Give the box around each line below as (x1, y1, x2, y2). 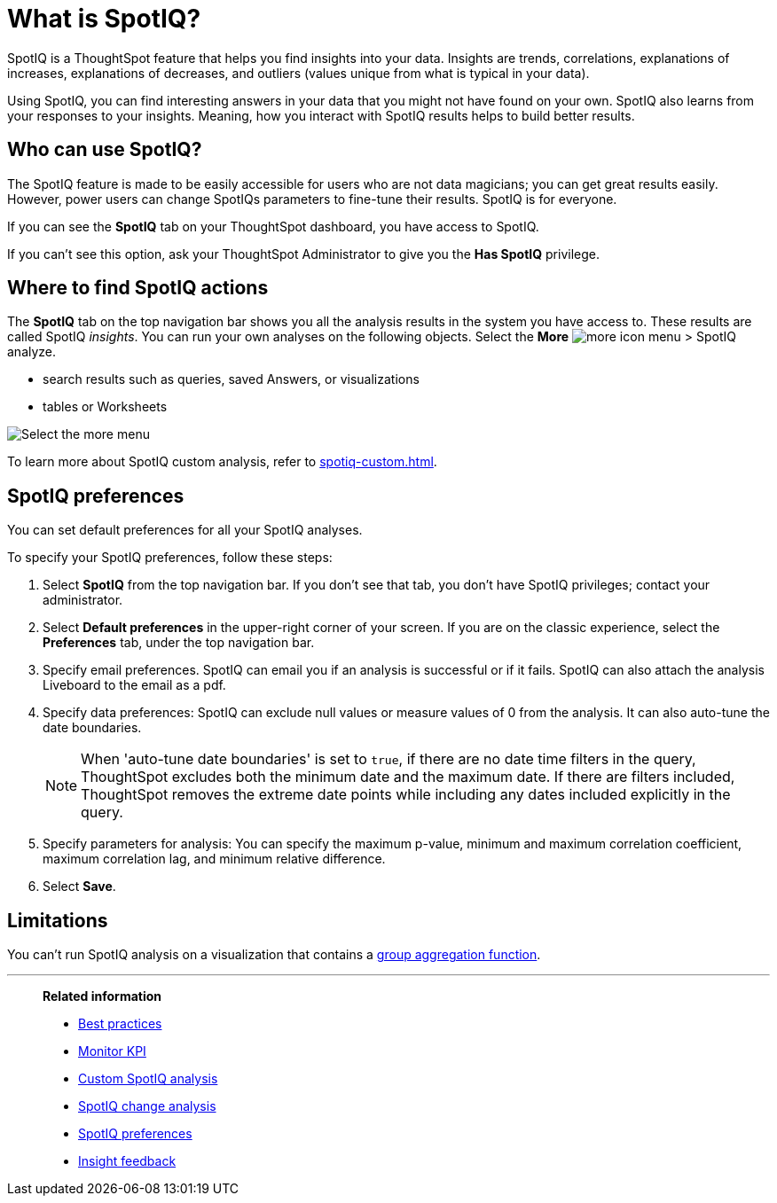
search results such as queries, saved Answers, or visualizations (43, 371, 420, 387)
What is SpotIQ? (7, 4, 201, 34)
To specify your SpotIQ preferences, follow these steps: (7, 550, 333, 566)
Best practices (78, 1016, 162, 1032)
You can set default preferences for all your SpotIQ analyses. (7, 522, 363, 538)
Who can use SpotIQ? (7, 138, 202, 161)
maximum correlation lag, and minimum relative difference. (43, 851, 386, 867)
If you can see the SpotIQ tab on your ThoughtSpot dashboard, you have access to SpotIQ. (7, 218, 539, 234)
